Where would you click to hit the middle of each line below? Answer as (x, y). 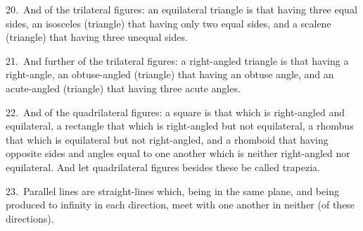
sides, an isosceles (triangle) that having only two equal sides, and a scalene (168, 23)
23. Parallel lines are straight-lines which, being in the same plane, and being (172, 191)
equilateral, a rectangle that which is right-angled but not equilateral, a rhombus (180, 126)
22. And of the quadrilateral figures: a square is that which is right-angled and (175, 112)
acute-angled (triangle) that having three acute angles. (123, 88)
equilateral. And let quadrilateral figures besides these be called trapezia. (163, 167)
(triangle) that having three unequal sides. (97, 37)
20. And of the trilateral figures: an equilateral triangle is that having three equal (181, 9)
